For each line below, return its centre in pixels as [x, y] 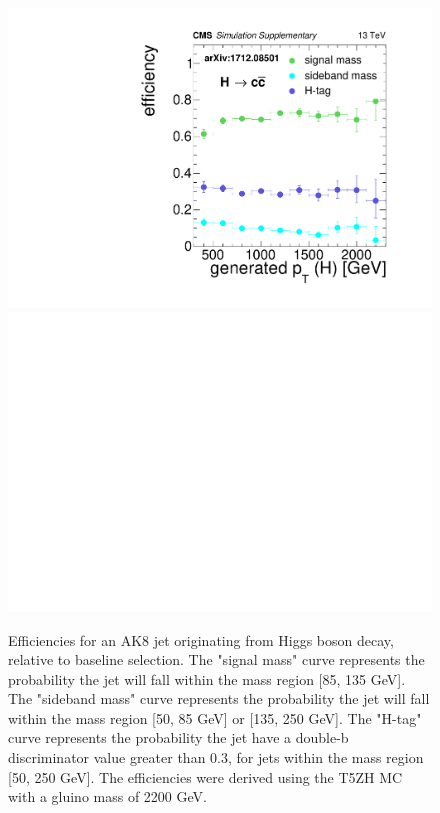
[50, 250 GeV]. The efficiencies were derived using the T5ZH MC [205, 776]
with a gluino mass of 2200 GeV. [107, 796]
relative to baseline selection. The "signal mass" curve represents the [216, 659]
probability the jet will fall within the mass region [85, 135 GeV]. [207, 678]
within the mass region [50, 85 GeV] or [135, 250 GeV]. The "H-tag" [215, 717]
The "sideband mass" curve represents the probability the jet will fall [219, 698]
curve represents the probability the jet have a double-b [178, 737]
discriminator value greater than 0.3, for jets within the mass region [216, 757]
